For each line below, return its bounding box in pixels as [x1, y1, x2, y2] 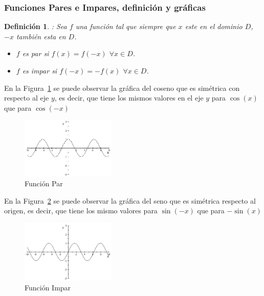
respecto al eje [4, 92, 49, 103]
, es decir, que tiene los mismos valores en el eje [54, 92, 204, 103]
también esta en [16, 31, 66, 41]
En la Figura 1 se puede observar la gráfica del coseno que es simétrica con [4, 82, 240, 93]
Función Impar [25, 282, 71, 293]
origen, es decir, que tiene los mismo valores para [4, 205, 158, 216]
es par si [22, 48, 49, 59]
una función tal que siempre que [75, 21, 176, 32]
